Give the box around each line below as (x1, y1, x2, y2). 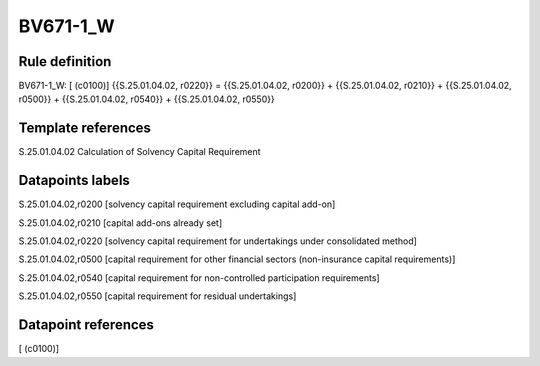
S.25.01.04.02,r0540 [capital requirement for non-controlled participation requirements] (18, 271, 380, 284)
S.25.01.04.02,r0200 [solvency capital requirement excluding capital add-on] (18, 198, 336, 210)
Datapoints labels (18, 172, 130, 189)
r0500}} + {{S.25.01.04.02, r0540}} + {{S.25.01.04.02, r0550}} (18, 93, 275, 105)
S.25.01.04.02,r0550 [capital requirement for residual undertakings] (18, 290, 297, 302)
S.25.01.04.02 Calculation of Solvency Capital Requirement (18, 146, 261, 158)
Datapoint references (18, 316, 155, 334)
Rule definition (18, 53, 112, 70)
